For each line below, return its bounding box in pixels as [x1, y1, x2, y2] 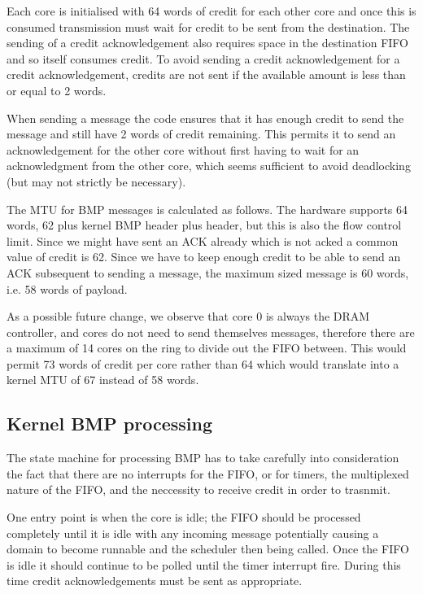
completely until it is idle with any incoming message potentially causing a [7, 524, 379, 541]
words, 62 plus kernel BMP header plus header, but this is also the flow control [7, 216, 402, 234]
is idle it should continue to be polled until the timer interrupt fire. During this [7, 556, 401, 573]
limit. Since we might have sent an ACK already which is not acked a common [7, 232, 399, 249]
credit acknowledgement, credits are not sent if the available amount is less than [7, 66, 406, 83]
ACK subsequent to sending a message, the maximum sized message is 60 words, [7, 264, 409, 281]
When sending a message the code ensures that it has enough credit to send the [7, 109, 404, 126]
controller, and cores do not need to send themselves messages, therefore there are [7, 323, 415, 340]
